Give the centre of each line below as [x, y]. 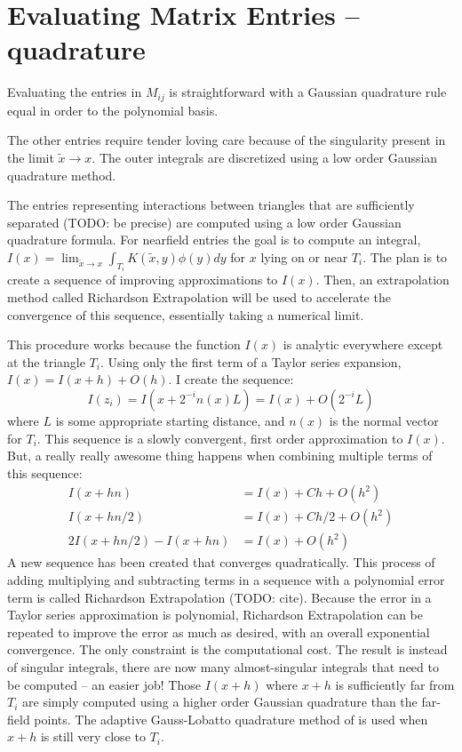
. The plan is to [405, 256]
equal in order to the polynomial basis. [113, 110]
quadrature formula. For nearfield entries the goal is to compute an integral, [214, 240]
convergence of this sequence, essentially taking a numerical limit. [186, 314]
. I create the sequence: [231, 379]
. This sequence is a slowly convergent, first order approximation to [220, 438]
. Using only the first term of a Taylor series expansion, [251, 361]
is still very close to [93, 736]
